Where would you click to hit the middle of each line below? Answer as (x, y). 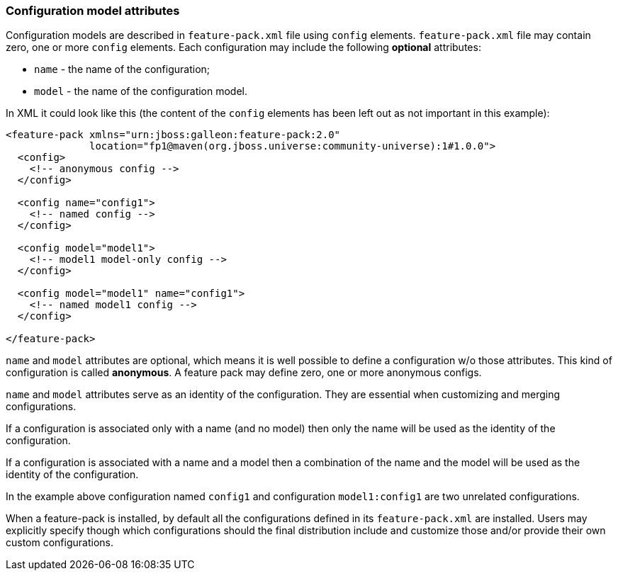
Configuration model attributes (93, 11)
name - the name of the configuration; (122, 69)
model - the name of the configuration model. (141, 91)
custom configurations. (60, 543)
